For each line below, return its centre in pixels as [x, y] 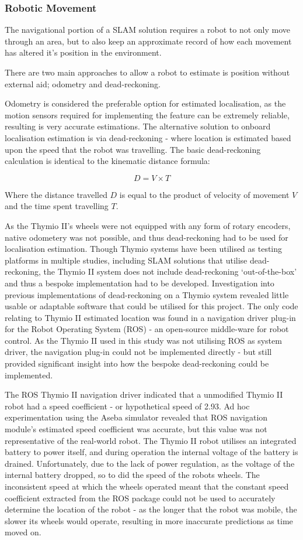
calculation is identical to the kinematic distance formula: [107, 161]
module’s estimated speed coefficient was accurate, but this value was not [136, 429]
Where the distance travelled [56, 194]
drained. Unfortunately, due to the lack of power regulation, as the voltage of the [150, 463]
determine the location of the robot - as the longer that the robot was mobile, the [151, 509]
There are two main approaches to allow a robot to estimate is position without [147, 72]
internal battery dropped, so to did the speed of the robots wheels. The [132, 475]
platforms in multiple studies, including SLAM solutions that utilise [126, 260]
